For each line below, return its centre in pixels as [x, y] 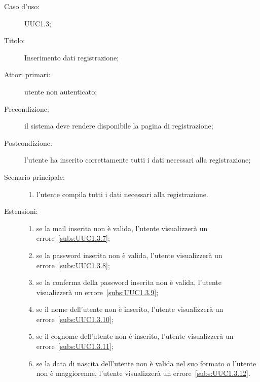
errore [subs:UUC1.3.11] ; [75, 346]
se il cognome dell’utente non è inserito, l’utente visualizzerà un [135, 336]
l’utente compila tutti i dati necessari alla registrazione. [122, 194]
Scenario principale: [34, 177]
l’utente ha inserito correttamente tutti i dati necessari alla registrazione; [138, 160]
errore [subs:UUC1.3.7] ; [73, 238]
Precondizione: [27, 108]
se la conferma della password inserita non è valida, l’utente [129, 282]
